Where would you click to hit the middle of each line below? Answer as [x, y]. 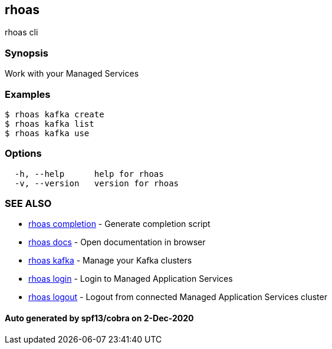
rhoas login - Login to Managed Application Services [131, 279]
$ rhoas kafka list [50, 124]
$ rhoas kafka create [55, 114]
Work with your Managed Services [72, 74]
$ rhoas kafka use [47, 133]
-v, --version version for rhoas [97, 183]
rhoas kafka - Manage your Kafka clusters [110, 261]
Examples [28, 94]
